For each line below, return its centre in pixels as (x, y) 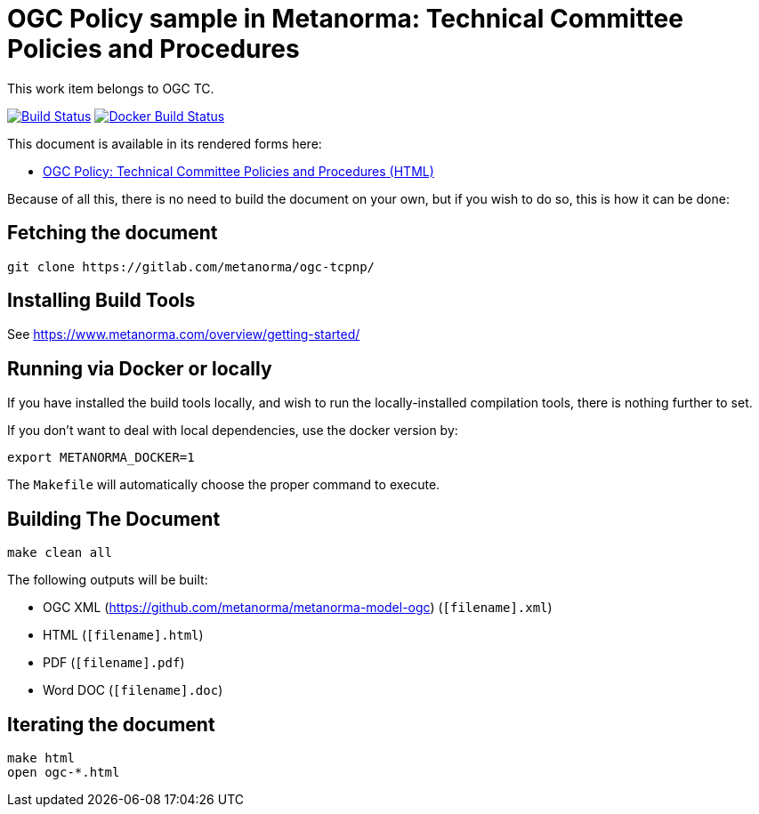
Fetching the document (113, 233)
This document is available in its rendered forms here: (165, 143)
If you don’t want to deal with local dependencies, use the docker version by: (233, 431)
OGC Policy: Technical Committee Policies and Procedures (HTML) (238, 171)
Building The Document (114, 519)
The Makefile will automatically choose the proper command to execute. (224, 485)
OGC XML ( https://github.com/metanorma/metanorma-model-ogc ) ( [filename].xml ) (298, 608)
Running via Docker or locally (140, 368)
